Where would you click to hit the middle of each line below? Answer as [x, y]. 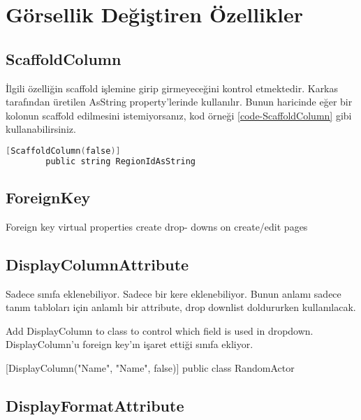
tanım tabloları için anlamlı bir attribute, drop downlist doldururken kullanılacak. [181, 307]
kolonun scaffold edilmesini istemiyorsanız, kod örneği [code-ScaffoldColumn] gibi [179, 115]
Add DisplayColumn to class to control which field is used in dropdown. [160, 330]
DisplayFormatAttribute [95, 406]
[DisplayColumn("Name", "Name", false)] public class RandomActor [150, 368]
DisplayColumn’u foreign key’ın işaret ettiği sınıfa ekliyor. [130, 344]
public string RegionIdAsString [121, 161]
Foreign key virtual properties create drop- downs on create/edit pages [157, 226]
